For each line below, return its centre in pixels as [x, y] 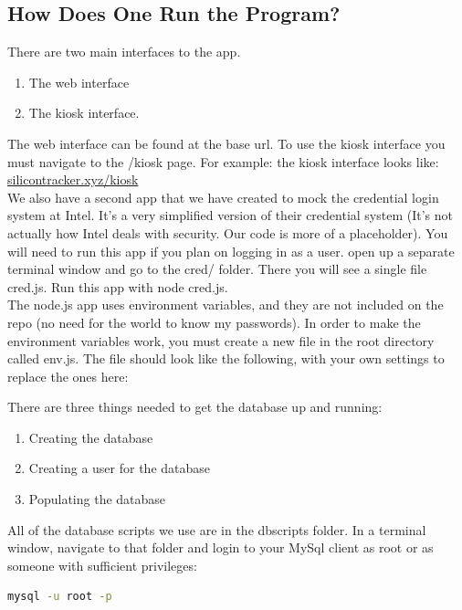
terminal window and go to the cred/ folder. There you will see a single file [217, 269]
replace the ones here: [68, 376]
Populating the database [97, 499]
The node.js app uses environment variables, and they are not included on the [226, 305]
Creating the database [91, 437]
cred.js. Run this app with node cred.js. [118, 286]
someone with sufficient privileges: [102, 565]
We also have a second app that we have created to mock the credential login [223, 197]
